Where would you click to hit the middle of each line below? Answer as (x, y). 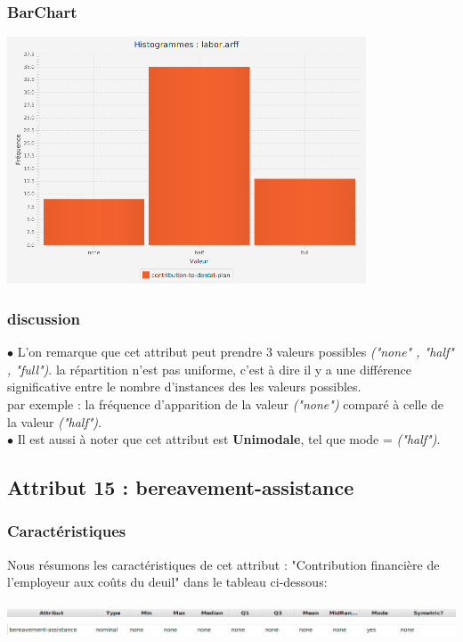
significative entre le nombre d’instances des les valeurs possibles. (184, 387)
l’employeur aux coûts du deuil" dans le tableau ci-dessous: (167, 582)
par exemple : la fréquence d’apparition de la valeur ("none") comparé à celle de (226, 404)
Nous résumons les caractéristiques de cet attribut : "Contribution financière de (223, 564)
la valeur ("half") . (54, 421)
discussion (44, 318)
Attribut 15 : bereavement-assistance (181, 487)
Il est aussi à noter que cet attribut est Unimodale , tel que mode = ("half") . (229, 439)
